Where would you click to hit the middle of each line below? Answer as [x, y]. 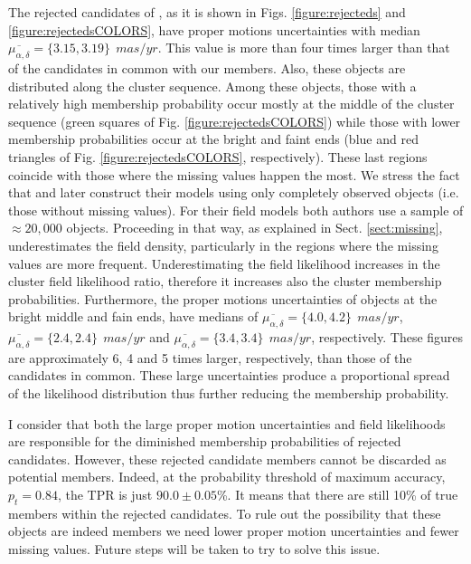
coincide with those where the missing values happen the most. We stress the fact [234, 174]
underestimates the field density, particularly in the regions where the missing [223, 245]
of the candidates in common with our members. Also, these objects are [207, 67]
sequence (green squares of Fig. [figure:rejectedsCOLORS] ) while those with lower [235, 121]
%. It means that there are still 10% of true [337, 495]
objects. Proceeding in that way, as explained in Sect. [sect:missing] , [254, 228]
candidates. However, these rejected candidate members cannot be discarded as [227, 459]
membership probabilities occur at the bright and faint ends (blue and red [213, 139]
